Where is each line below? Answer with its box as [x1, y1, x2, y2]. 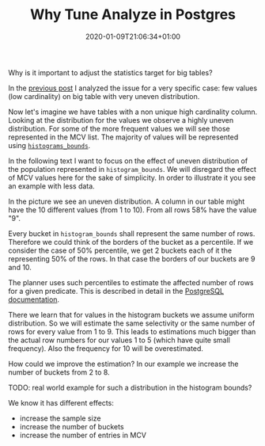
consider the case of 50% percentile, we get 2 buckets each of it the [8, 246, 232, 255]
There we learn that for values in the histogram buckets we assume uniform [8, 310, 255, 319]
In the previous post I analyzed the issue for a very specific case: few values [8, 83, 258, 93]
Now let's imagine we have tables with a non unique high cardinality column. [8, 107, 258, 116]
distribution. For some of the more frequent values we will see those [8, 124, 231, 133]
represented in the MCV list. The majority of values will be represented [8, 132, 239, 142]
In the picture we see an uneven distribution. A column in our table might [8, 196, 245, 206]
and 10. [8, 262, 32, 272]
